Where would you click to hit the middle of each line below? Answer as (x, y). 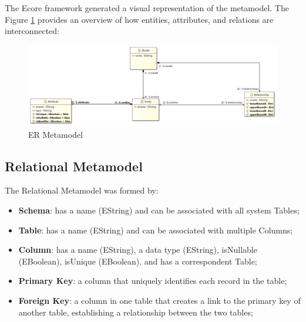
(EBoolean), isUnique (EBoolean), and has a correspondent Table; (138, 261)
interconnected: (32, 31)
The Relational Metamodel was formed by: (82, 190)
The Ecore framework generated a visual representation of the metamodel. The (147, 8)
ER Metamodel (56, 134)
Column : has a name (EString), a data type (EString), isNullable (138, 250)
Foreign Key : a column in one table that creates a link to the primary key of (159, 301)
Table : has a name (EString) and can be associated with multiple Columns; (156, 230)
